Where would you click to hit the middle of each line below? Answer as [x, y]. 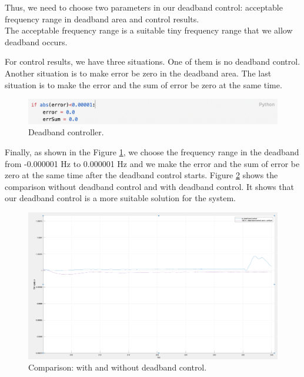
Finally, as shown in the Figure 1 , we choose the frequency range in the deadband [152, 151]
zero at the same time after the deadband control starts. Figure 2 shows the [141, 175]
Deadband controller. [66, 132]
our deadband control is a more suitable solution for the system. [120, 198]
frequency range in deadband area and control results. [102, 19]
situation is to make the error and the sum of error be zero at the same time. [143, 84]
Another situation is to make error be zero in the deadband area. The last [138, 73]
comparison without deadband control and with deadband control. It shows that [149, 186]
